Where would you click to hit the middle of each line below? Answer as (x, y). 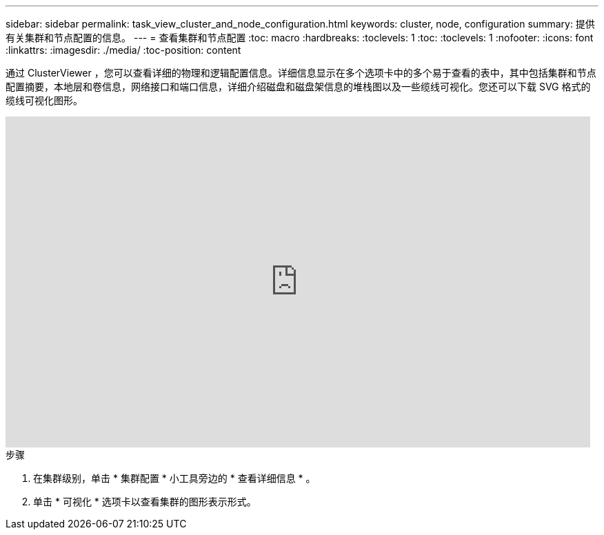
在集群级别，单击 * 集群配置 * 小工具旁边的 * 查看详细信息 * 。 (174, 478)
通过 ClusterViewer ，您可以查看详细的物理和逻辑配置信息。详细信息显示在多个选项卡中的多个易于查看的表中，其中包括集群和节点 (301, 73)
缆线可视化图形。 (44, 100)
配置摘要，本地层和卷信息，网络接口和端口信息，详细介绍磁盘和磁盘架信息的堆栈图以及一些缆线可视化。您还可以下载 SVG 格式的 (298, 87)
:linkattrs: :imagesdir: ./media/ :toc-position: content (123, 50)
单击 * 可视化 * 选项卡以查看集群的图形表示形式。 (145, 502)
